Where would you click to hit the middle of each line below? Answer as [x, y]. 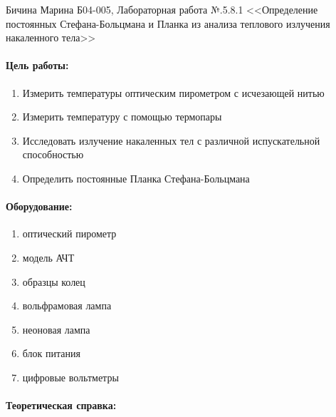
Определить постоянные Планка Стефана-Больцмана [136, 178]
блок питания [51, 353]
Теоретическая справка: [61, 405]
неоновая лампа [56, 329]
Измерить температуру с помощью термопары [122, 117]
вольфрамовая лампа [67, 305]
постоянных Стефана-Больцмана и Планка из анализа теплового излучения [168, 23]
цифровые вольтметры [70, 377]
